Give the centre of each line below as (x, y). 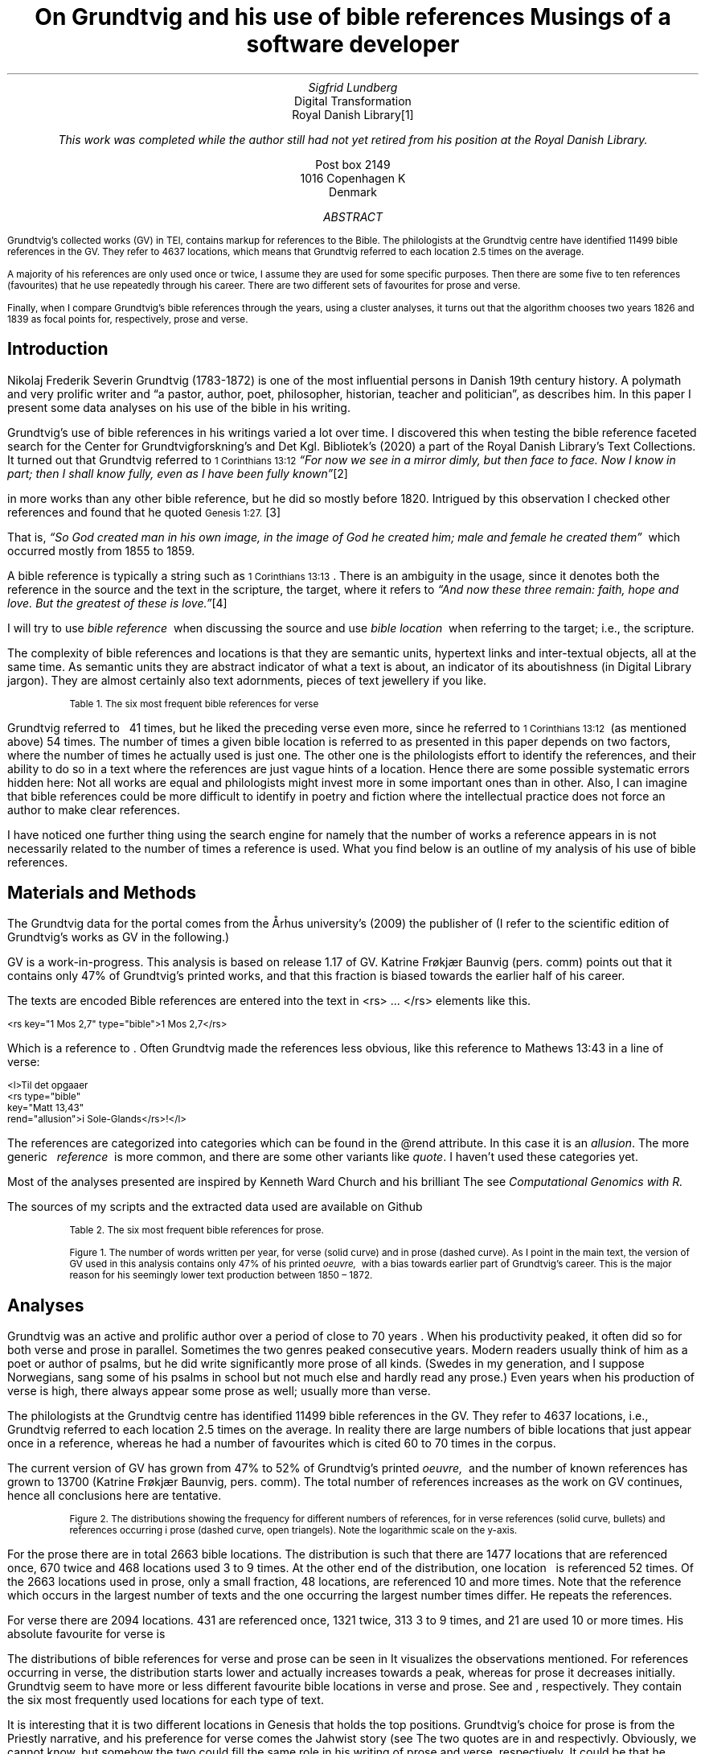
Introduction (58, 349)
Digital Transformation (353, 101)
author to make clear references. (94, 809)
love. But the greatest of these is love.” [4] (117, 603)
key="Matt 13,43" (46, 1108)
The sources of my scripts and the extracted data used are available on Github (215, 1207)
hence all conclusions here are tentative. (115, 1496)
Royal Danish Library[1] (353, 114)
